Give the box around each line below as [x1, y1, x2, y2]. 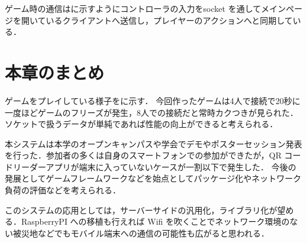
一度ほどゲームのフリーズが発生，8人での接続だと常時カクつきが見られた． [5, 106, 298, 118]
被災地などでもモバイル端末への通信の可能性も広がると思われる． [12, 226, 270, 239]
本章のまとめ [5, 60, 105, 84]
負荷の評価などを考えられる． [5, 184, 121, 196]
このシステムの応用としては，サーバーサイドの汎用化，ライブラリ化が [5, 203, 277, 216]
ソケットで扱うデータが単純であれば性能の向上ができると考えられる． [5, 118, 278, 130]
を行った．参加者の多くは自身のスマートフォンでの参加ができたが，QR [5, 149, 282, 161]
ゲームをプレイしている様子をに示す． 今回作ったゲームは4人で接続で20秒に [5, 94, 300, 106]
